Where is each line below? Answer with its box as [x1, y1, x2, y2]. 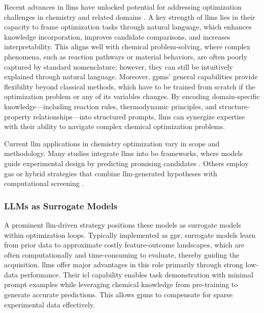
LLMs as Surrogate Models [4, 199, 118, 212]
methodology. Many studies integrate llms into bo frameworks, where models [4, 148, 243, 159]
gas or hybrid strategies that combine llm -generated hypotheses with [4, 168, 217, 178]
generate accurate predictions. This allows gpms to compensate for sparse [4, 289, 233, 300]
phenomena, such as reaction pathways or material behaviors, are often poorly [4, 51, 247, 61]
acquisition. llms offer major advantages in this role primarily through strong [4, 259, 243, 270]
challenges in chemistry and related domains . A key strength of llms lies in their [4, 11, 255, 22]
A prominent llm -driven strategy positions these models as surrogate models [4, 219, 241, 230]
